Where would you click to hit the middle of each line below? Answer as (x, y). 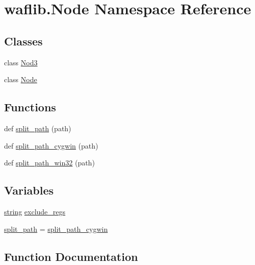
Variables (29, 190)
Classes (23, 41)
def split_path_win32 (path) (49, 163)
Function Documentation (71, 256)
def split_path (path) (38, 128)
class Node (21, 79)
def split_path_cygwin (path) (51, 145)
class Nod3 (21, 62)
